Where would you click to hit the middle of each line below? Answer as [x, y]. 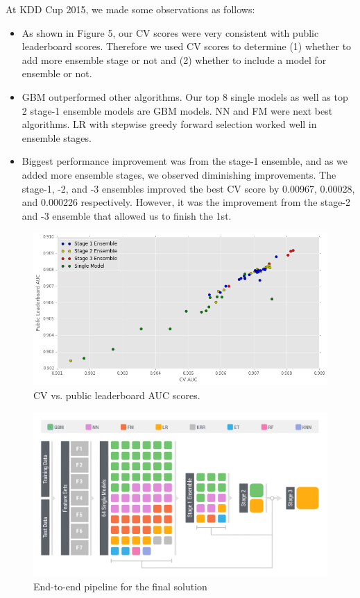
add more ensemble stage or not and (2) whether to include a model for [174, 59]
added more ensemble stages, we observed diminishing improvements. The [179, 174]
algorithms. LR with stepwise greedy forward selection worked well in [169, 124]
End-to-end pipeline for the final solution [120, 586]
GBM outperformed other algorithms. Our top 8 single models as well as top [185, 96]
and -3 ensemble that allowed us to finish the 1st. [127, 215]
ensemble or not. [57, 73]
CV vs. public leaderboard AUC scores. [117, 395]
